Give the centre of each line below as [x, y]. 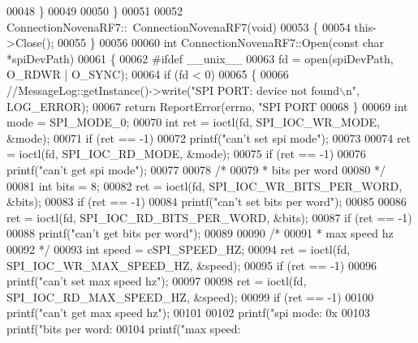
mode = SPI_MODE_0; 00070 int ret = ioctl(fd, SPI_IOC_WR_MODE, [193, 122]
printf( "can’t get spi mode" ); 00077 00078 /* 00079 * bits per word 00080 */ [196, 169]
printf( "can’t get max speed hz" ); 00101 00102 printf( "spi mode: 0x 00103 [188, 313]
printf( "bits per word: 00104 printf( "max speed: [124, 328]
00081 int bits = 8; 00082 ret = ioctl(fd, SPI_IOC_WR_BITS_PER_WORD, [205, 185]
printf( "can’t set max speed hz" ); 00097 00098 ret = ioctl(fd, [157, 281]
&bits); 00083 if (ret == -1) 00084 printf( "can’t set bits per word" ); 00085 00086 [207, 202]
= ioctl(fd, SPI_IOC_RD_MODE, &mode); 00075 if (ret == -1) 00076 [186, 154]
